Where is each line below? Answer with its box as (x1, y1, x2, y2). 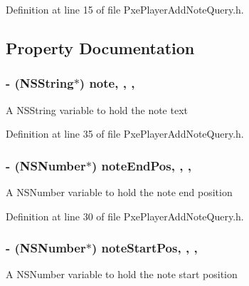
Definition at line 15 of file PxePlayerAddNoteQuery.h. (6, 2, 244, 16)
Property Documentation (6, 36, 195, 58)
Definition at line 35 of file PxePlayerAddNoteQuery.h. (6, 126, 244, 141)
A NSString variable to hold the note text (6, 102, 188, 117)
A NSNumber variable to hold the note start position (6, 267, 238, 282)
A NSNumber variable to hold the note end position (6, 185, 233, 199)
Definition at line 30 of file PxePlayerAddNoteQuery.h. (6, 208, 244, 223)
